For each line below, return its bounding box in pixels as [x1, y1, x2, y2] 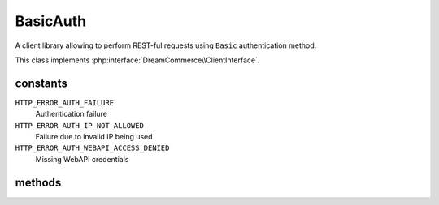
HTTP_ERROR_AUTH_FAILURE [15, 98, 114, 107]
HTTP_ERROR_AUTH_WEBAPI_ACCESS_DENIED [15, 143, 170, 153]
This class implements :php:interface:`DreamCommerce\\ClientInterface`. [15, 55, 260, 65]
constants [15, 76, 68, 90]
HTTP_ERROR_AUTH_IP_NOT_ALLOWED [15, 121, 144, 130]
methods [15, 175, 62, 190]
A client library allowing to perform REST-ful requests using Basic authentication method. [15, 41, 317, 50]
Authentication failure [35, 109, 107, 119]
